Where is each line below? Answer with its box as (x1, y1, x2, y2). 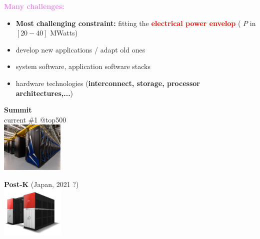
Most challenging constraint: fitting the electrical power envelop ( (15, 17, 241, 28)
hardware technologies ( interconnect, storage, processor (15, 77, 200, 88)
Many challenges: (4, 1, 64, 11)
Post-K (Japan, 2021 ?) (4, 178, 79, 189)
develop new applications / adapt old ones (15, 44, 145, 54)
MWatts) (50, 27, 78, 38)
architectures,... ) (15, 87, 73, 98)
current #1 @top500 (4, 114, 66, 124)
